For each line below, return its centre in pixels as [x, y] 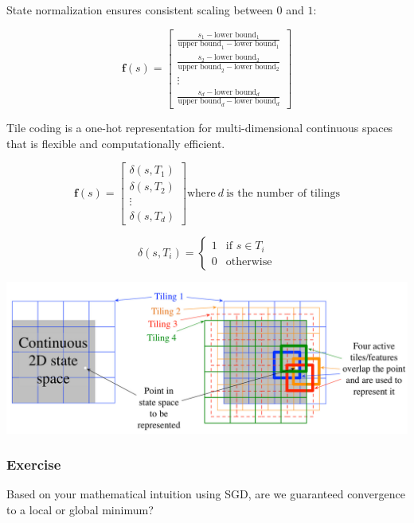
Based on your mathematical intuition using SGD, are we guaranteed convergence [206, 494]
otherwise [249, 261]
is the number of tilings [283, 193]
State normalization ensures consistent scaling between [140, 10]
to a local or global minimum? [80, 509]
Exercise [34, 464]
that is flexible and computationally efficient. [116, 143]
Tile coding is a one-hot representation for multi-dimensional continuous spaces [200, 128]
